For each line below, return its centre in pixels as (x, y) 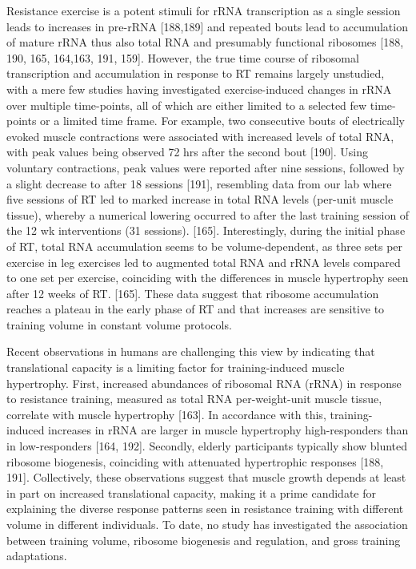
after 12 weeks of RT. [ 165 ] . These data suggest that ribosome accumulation (193, 293)
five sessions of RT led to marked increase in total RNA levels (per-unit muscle (200, 199)
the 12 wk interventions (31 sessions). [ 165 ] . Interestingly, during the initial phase (206, 230)
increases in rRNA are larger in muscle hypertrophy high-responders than (228, 430)
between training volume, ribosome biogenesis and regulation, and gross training (204, 540)
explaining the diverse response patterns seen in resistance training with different (205, 508)
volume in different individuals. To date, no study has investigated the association (207, 524)
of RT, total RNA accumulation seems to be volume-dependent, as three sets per (205, 246)
